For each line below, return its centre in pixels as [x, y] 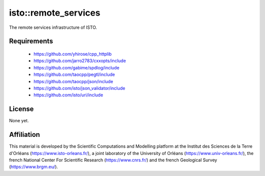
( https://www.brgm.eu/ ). [34, 167]
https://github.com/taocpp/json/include [73, 81]
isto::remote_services [55, 13]
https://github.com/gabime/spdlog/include [77, 67]
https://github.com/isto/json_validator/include [79, 88]
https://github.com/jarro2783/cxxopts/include [80, 61]
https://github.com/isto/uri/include [68, 95]
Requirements [31, 41]
